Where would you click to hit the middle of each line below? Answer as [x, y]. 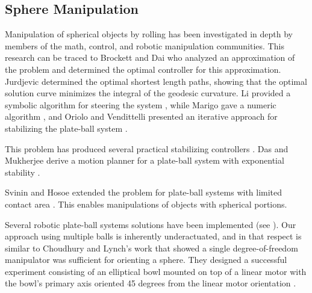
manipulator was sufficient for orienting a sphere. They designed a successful [146, 260]
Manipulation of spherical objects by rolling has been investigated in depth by [149, 34]
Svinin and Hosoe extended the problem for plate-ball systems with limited [144, 192]
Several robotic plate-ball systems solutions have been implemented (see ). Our [151, 224]
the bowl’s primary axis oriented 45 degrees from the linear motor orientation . [151, 283]
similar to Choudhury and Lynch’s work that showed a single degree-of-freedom [151, 248]
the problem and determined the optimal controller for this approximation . [143, 69]
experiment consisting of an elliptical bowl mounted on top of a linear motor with [156, 271]
